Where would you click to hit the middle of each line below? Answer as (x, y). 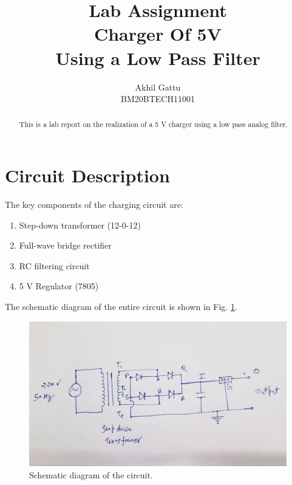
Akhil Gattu (158, 87)
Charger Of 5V (158, 34)
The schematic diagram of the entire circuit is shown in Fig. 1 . (121, 307)
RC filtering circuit (54, 265)
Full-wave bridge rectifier (65, 245)
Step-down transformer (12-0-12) (80, 225)
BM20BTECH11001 (158, 99)
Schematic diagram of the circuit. (91, 474)
